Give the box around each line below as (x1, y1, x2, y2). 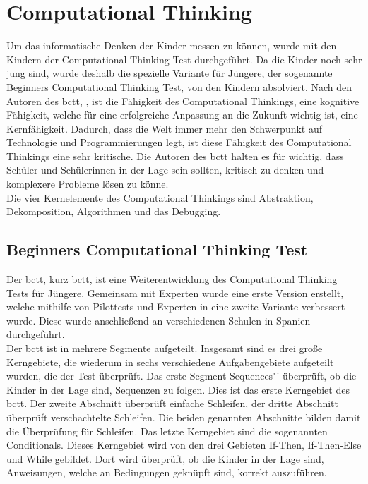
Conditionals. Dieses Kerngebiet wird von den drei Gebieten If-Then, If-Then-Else (6, 437, 362, 452)
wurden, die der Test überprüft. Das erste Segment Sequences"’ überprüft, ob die (6, 368, 357, 383)
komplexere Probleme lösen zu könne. (6, 176, 169, 191)
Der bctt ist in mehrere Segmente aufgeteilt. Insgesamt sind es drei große (6, 341, 323, 356)
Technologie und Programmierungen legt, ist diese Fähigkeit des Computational (6, 135, 352, 150)
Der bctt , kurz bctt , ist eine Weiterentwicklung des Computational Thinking (6, 272, 338, 286)
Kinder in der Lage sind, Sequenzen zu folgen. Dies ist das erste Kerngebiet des (6, 382, 350, 397)
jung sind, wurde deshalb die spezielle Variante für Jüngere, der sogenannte (6, 66, 333, 80)
